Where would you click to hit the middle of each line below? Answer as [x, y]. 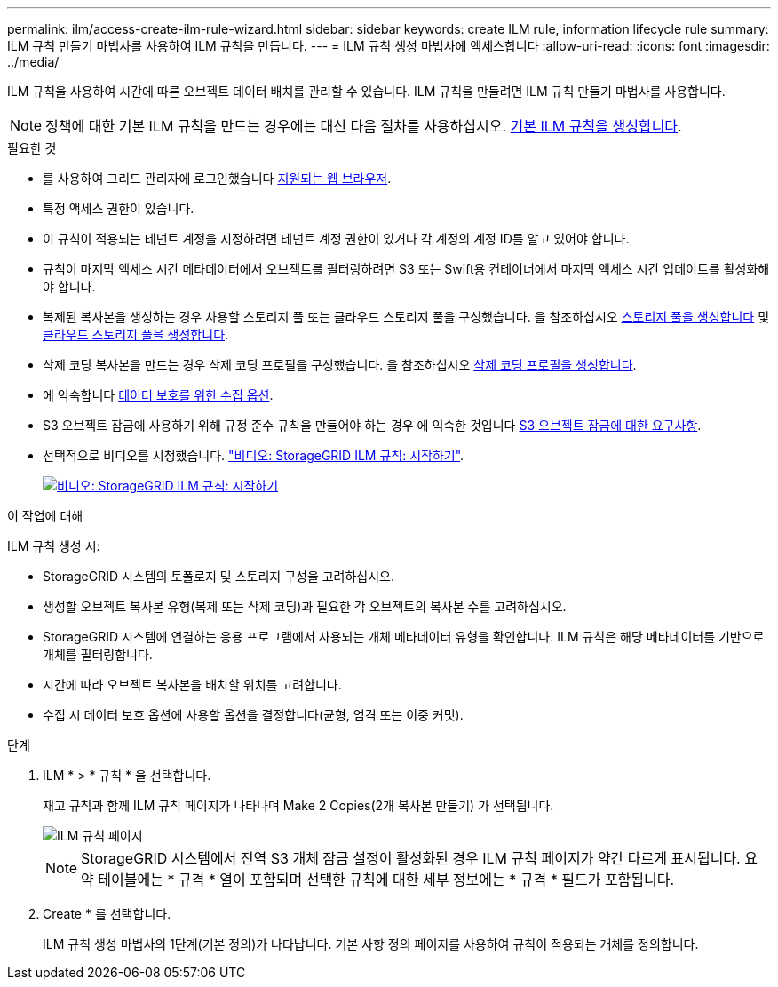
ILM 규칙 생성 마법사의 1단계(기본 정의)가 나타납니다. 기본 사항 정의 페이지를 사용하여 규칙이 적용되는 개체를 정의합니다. [371, 944]
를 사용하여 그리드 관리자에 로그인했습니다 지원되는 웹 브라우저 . [217, 178]
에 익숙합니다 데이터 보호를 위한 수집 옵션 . [158, 395]
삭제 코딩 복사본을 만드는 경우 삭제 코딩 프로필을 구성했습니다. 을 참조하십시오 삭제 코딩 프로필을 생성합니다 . [340, 365]
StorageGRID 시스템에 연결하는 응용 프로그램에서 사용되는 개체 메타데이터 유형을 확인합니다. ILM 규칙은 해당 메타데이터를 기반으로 [404, 637]
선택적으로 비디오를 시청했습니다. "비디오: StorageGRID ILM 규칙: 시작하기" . [254, 455]
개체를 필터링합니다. [98, 654]
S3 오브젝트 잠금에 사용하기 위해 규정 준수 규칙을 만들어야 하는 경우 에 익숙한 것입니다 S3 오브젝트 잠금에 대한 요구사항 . [372, 425]
